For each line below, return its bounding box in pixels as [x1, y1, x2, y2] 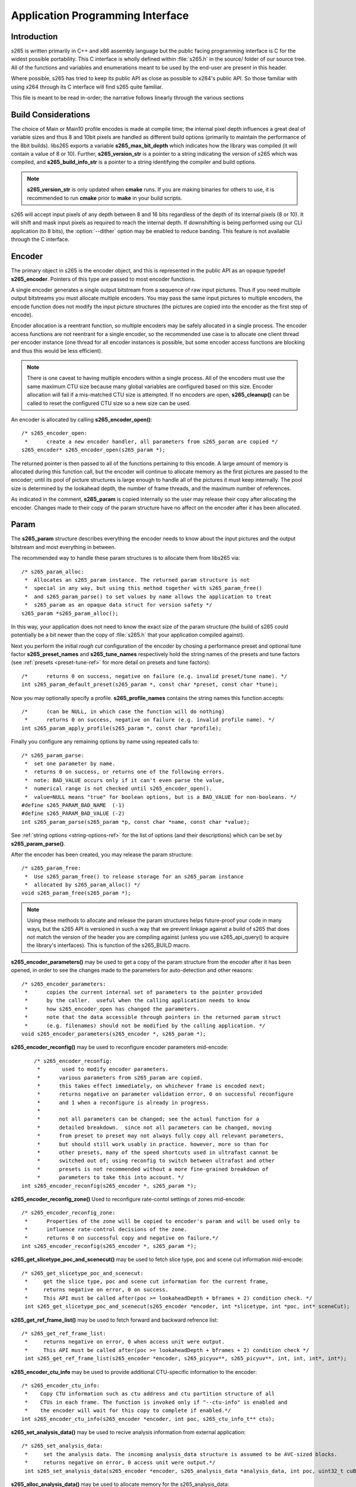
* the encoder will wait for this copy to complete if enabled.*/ [24, 1407, 231, 1414]
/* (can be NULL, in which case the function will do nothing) [21, 708, 225, 715]
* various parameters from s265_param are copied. [37, 1074, 203, 1081]
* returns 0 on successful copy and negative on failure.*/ [24, 1234, 219, 1241]
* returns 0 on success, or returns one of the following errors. [24, 768, 225, 776]
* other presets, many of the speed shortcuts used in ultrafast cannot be [37, 1149, 278, 1156]
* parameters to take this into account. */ [37, 1174, 185, 1181]
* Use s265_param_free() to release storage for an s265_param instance [24, 873, 244, 880]
